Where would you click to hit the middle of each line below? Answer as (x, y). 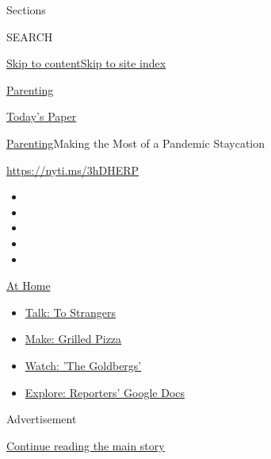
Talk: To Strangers (70, 312)
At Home (29, 285)
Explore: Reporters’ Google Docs (105, 392)
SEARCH (30, 36)
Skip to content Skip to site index (86, 63)
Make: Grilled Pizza (73, 339)
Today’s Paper (42, 116)
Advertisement (42, 419)
